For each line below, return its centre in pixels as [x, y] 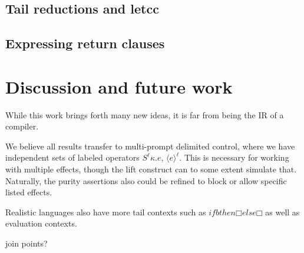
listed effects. [29, 192]
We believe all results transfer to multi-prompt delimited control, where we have [150, 146]
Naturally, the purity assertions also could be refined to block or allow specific [146, 180]
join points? [27, 243]
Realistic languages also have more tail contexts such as [106, 212]
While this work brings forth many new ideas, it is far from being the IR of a [145, 114]
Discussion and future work [119, 86]
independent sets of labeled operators [72, 157]
